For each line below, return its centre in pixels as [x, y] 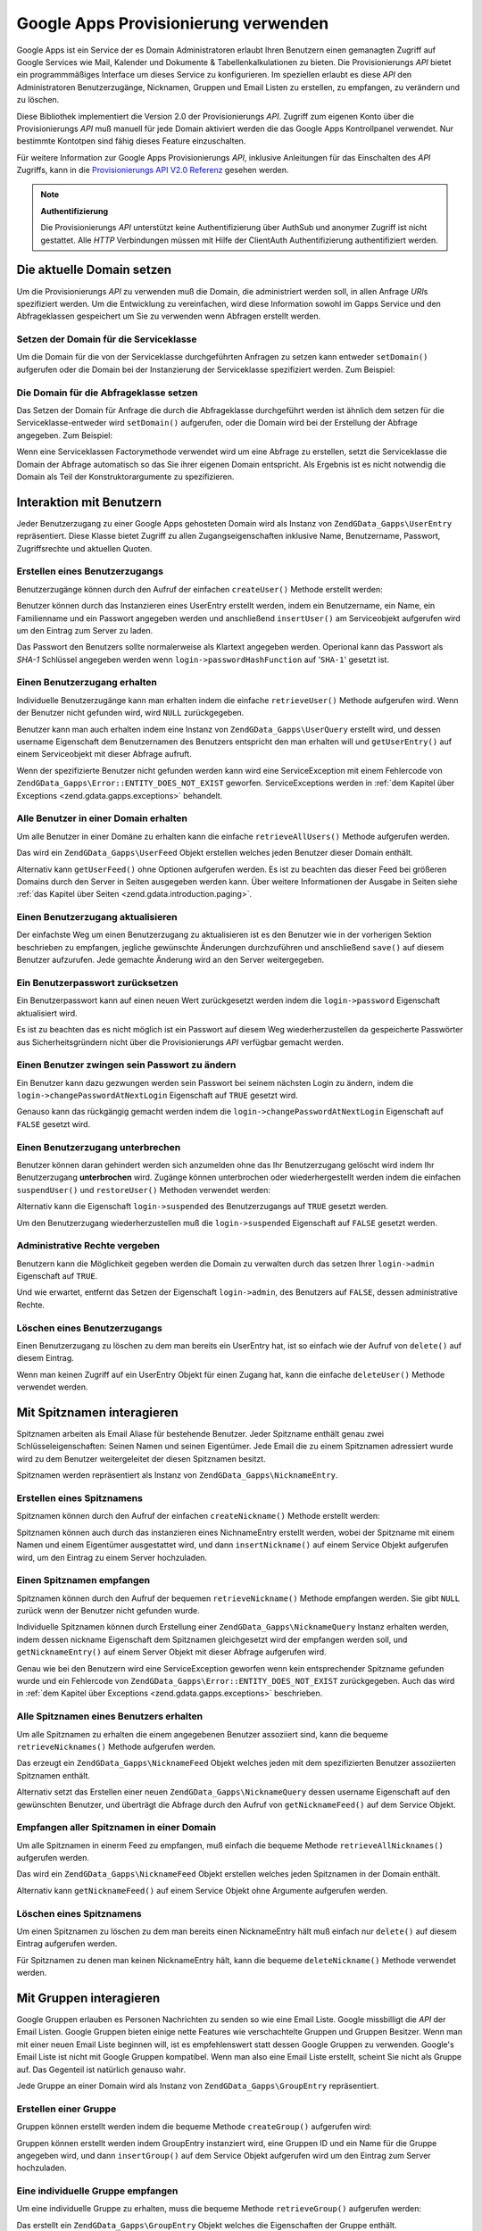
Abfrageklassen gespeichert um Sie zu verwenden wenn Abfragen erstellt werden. [169, 316]
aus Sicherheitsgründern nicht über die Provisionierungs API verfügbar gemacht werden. [180, 1042]
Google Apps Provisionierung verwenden [173, 23]
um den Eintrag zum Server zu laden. [85, 630]
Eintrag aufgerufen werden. [67, 1944]
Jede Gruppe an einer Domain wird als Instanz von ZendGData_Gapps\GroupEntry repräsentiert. [198, 2086]
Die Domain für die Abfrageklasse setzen [107, 393]
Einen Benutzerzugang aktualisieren [97, 917]
